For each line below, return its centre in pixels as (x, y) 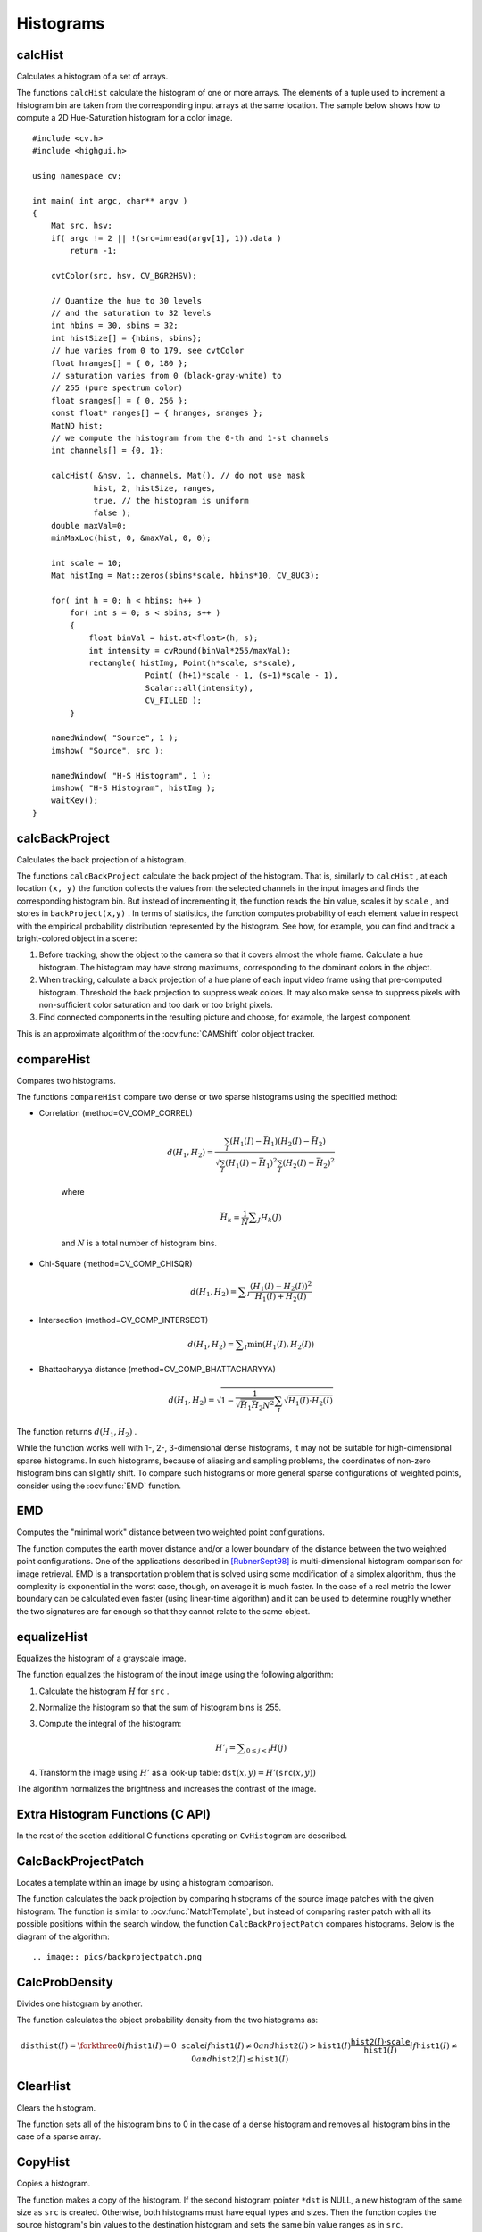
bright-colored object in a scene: (77, 938)
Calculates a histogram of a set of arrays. (92, 77)
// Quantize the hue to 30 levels (126, 300)
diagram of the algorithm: (63, 1936)
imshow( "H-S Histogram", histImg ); (133, 787)
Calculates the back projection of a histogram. (101, 859)
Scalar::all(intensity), (199, 688)
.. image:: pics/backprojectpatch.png (117, 1957)
